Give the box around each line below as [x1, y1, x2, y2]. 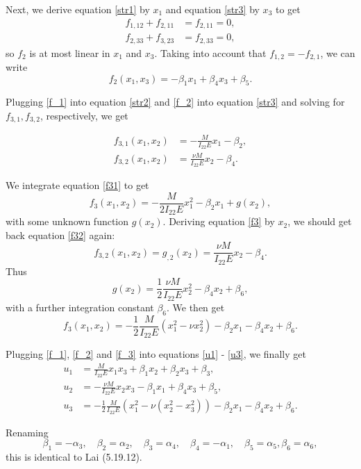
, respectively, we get [40, 108, 128, 122]
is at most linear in [29, 45, 110, 60]
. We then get [167, 299, 225, 314]
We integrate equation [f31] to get [6, 178, 149, 192]
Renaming [6, 425, 49, 439]
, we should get [287, 214, 352, 229]
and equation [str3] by [165, 2, 260, 16]
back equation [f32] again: [6, 227, 115, 242]
